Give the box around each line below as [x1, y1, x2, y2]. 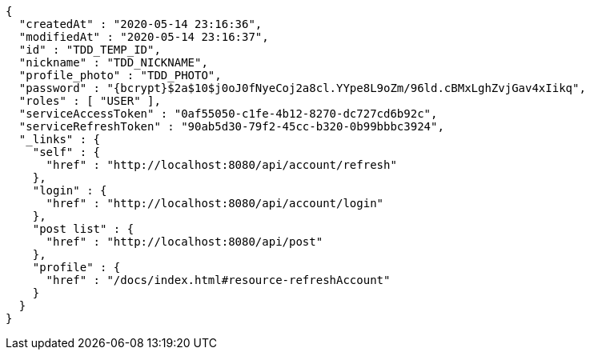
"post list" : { [32, 222, 134, 235]
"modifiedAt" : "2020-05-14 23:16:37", [18, 30, 269, 43]
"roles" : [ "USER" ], [18, 94, 161, 107]
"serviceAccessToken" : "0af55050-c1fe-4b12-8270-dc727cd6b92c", [18, 107, 438, 120]
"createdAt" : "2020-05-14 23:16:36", [18, 18, 263, 30]
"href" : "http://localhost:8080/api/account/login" [46, 197, 384, 210]
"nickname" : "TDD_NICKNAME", [18, 56, 208, 69]
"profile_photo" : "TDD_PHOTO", [18, 69, 222, 82]
